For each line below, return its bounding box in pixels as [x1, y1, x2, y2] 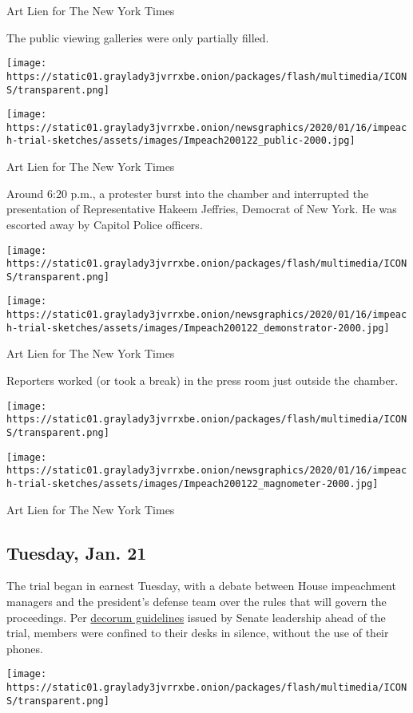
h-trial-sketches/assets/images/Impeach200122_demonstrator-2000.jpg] [6, 322, 390, 334]
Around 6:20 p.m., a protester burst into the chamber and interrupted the [6, 184, 369, 201]
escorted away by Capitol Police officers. [6, 216, 203, 232]
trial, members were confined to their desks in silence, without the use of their [6, 624, 389, 641]
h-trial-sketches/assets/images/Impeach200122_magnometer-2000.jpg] [6, 477, 379, 489]
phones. [6, 640, 43, 656]
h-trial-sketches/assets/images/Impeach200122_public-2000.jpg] [6, 135, 355, 147]
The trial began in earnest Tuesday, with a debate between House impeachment [6, 577, 396, 594]
